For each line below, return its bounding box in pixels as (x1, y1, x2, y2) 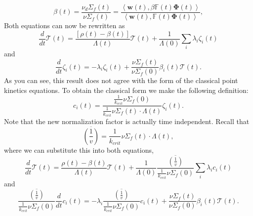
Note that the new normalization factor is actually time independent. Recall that (4, 116, 250, 127)
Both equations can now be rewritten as (4, 20, 125, 31)
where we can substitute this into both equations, (4, 144, 154, 155)
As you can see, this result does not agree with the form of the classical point (4, 75, 238, 86)
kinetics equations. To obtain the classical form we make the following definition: (4, 85, 249, 95)
